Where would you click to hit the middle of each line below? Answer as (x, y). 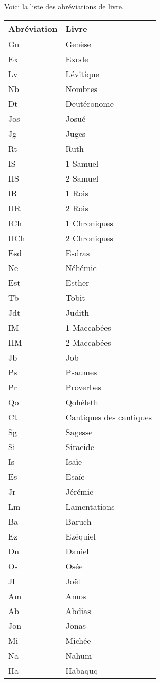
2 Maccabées (88, 342)
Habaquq (82, 670)
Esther (77, 282)
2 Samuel (82, 178)
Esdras (78, 253)
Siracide (80, 446)
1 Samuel (82, 163)
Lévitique (82, 74)
